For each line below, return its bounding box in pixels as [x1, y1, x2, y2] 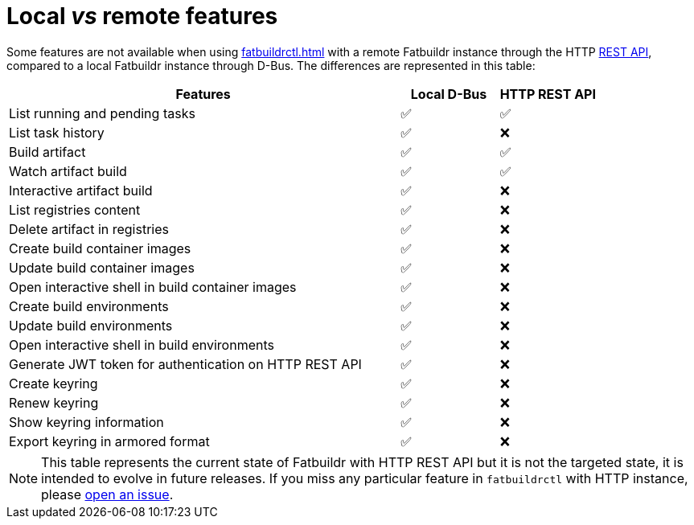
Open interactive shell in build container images [9, 278, 297, 295]
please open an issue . [41, 486, 174, 502]
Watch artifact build [9, 162, 127, 179]
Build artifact [9, 143, 86, 160]
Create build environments [9, 297, 169, 314]
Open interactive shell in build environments [9, 336, 274, 353]
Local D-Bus [410, 85, 487, 102]
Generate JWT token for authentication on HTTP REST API [9, 355, 362, 372]
